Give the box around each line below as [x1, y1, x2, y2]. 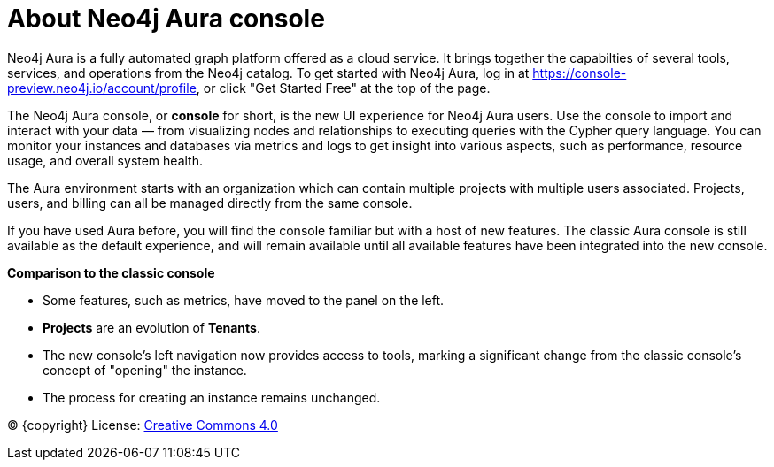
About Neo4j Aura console [7, 4, 325, 34]
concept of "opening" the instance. [43, 362, 247, 378]
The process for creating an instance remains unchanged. [43, 389, 381, 405]
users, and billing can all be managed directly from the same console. [7, 195, 413, 211]
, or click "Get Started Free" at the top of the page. [196, 80, 491, 96]
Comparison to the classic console [7, 264, 215, 280]
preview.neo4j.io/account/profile [7, 80, 197, 96]
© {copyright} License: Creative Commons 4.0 [7, 417, 278, 433]
